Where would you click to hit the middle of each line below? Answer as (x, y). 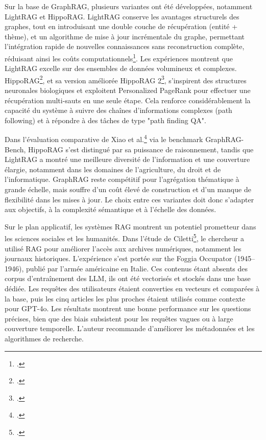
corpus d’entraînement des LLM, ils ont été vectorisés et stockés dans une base (128, 278)
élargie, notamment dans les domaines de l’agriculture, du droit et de (113, 169)
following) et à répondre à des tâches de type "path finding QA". (105, 120)
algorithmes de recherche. (44, 339)
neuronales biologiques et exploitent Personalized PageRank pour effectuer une (128, 90)
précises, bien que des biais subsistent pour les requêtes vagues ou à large (119, 318)
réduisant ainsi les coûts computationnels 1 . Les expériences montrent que (119, 57)
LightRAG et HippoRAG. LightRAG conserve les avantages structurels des (122, 16)
